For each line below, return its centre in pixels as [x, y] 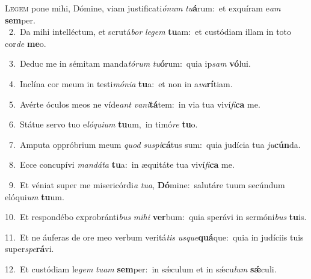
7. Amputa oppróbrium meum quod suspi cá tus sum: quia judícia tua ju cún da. [155, 144]
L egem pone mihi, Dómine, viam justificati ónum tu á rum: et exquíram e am [143, 8]
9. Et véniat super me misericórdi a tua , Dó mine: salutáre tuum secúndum [147, 184]
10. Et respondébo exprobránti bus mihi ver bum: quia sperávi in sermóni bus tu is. [156, 217]
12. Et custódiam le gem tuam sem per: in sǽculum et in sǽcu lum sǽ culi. [141, 268]
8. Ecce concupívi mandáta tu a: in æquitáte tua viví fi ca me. [122, 164]
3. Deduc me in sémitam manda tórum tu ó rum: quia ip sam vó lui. [130, 63]
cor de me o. [26, 43]
